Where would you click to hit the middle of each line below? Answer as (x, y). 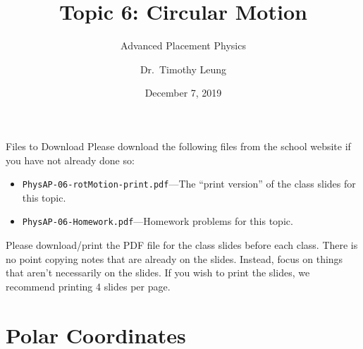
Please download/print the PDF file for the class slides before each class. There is (182, 245)
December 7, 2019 (183, 93)
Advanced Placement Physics (183, 45)
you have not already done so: (70, 160)
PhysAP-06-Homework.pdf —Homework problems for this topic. (158, 221)
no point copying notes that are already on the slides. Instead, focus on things (174, 258)
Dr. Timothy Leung (183, 69)
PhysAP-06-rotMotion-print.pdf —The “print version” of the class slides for (189, 184)
